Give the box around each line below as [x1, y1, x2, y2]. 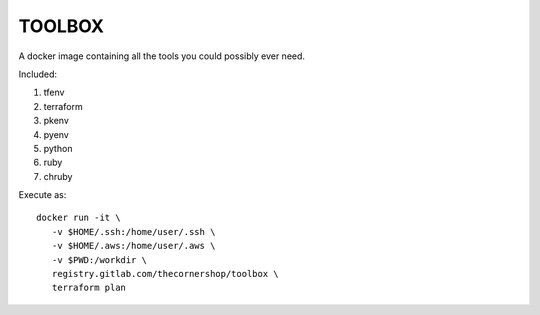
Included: [18, 68, 58, 80]
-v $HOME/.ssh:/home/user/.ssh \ [51, 226, 216, 237]
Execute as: [18, 189, 67, 201]
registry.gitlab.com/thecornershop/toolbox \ [51, 268, 279, 280]
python [43, 142, 73, 154]
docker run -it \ [36, 212, 121, 224]
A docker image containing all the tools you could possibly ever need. [18, 50, 305, 62]
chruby [43, 170, 73, 182]
